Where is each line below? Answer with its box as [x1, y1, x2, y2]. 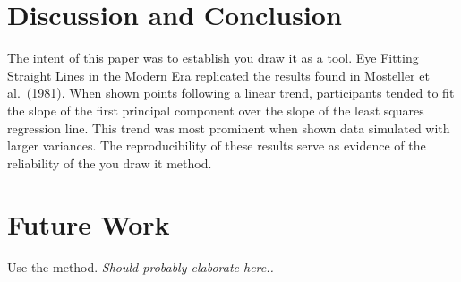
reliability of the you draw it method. [7, 153, 212, 172]
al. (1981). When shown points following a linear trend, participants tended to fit [7, 83, 455, 102]
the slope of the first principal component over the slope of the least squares [7, 100, 424, 119]
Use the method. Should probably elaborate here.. [7, 258, 274, 277]
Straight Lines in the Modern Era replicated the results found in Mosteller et [7, 65, 430, 84]
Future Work [7, 206, 170, 243]
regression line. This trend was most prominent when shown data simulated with [7, 118, 450, 137]
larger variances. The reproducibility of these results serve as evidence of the [7, 136, 426, 155]
